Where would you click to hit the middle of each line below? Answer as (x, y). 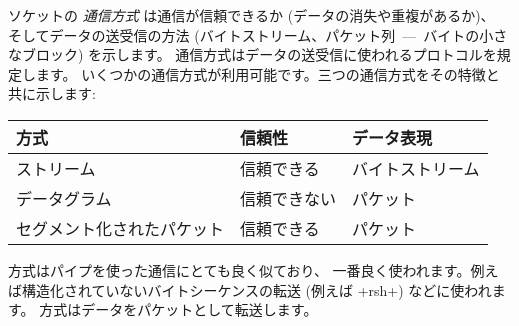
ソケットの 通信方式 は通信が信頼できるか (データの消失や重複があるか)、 (251, 15)
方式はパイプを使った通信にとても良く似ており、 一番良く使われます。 (239, 269)
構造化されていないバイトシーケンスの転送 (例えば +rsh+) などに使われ (256, 289)
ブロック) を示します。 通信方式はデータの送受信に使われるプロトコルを (259, 54)
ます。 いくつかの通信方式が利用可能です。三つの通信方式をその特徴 (260, 73)
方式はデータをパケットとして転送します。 (178, 309)
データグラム (64, 198)
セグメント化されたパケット (120, 228)
